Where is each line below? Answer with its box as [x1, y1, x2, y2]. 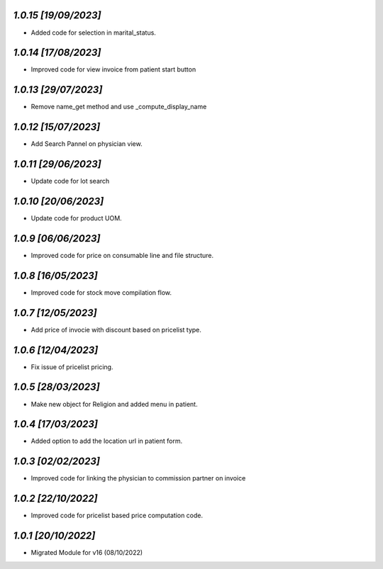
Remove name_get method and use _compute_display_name [30, 103, 207, 111]
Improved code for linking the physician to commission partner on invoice [30, 474, 246, 483]
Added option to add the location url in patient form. [30, 436, 183, 446]
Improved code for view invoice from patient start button [30, 65, 196, 74]
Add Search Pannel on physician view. [30, 140, 143, 148]
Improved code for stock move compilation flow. [30, 288, 172, 297]
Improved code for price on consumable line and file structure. [30, 251, 214, 259]
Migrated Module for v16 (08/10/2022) [30, 548, 143, 557]
